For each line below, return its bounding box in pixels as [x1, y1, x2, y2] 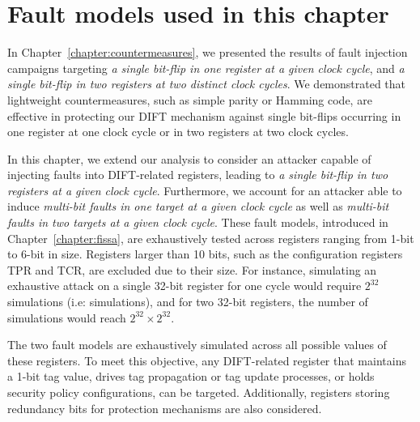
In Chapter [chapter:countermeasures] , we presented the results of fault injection [7, 44, 408, 61]
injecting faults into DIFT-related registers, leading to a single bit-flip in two [7, 166, 388, 183]
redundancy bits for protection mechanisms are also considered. [7, 399, 322, 416]
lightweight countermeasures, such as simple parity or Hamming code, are [7, 91, 372, 108]
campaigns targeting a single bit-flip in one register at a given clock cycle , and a [7, 59, 405, 76]
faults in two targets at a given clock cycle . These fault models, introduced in [7, 214, 388, 231]
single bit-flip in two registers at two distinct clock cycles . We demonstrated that [7, 75, 406, 92]
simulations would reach [7, 309, 126, 326]
